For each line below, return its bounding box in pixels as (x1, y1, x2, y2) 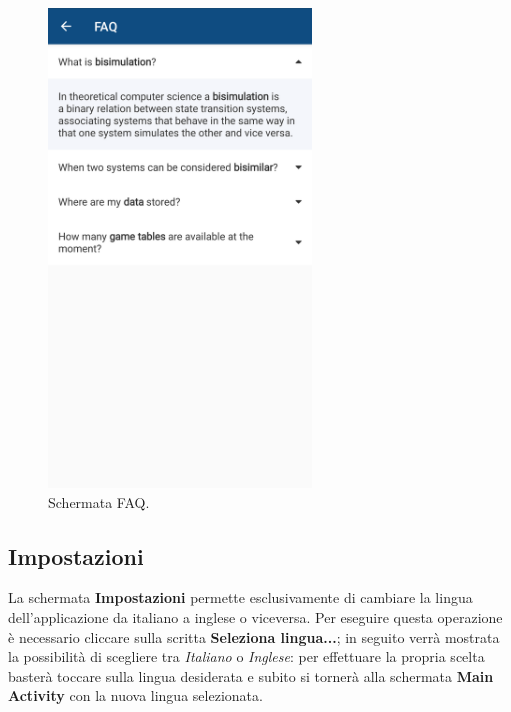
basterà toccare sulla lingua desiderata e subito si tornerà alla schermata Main (8, 665, 494, 686)
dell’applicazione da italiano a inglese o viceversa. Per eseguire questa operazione (8, 606, 503, 627)
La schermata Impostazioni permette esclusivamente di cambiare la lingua (8, 587, 473, 608)
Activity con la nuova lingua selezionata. (8, 685, 263, 706)
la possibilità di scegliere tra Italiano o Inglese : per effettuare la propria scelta (8, 646, 485, 667)
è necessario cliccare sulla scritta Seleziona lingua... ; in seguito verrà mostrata (8, 626, 500, 647)
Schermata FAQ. (48, 491, 150, 512)
